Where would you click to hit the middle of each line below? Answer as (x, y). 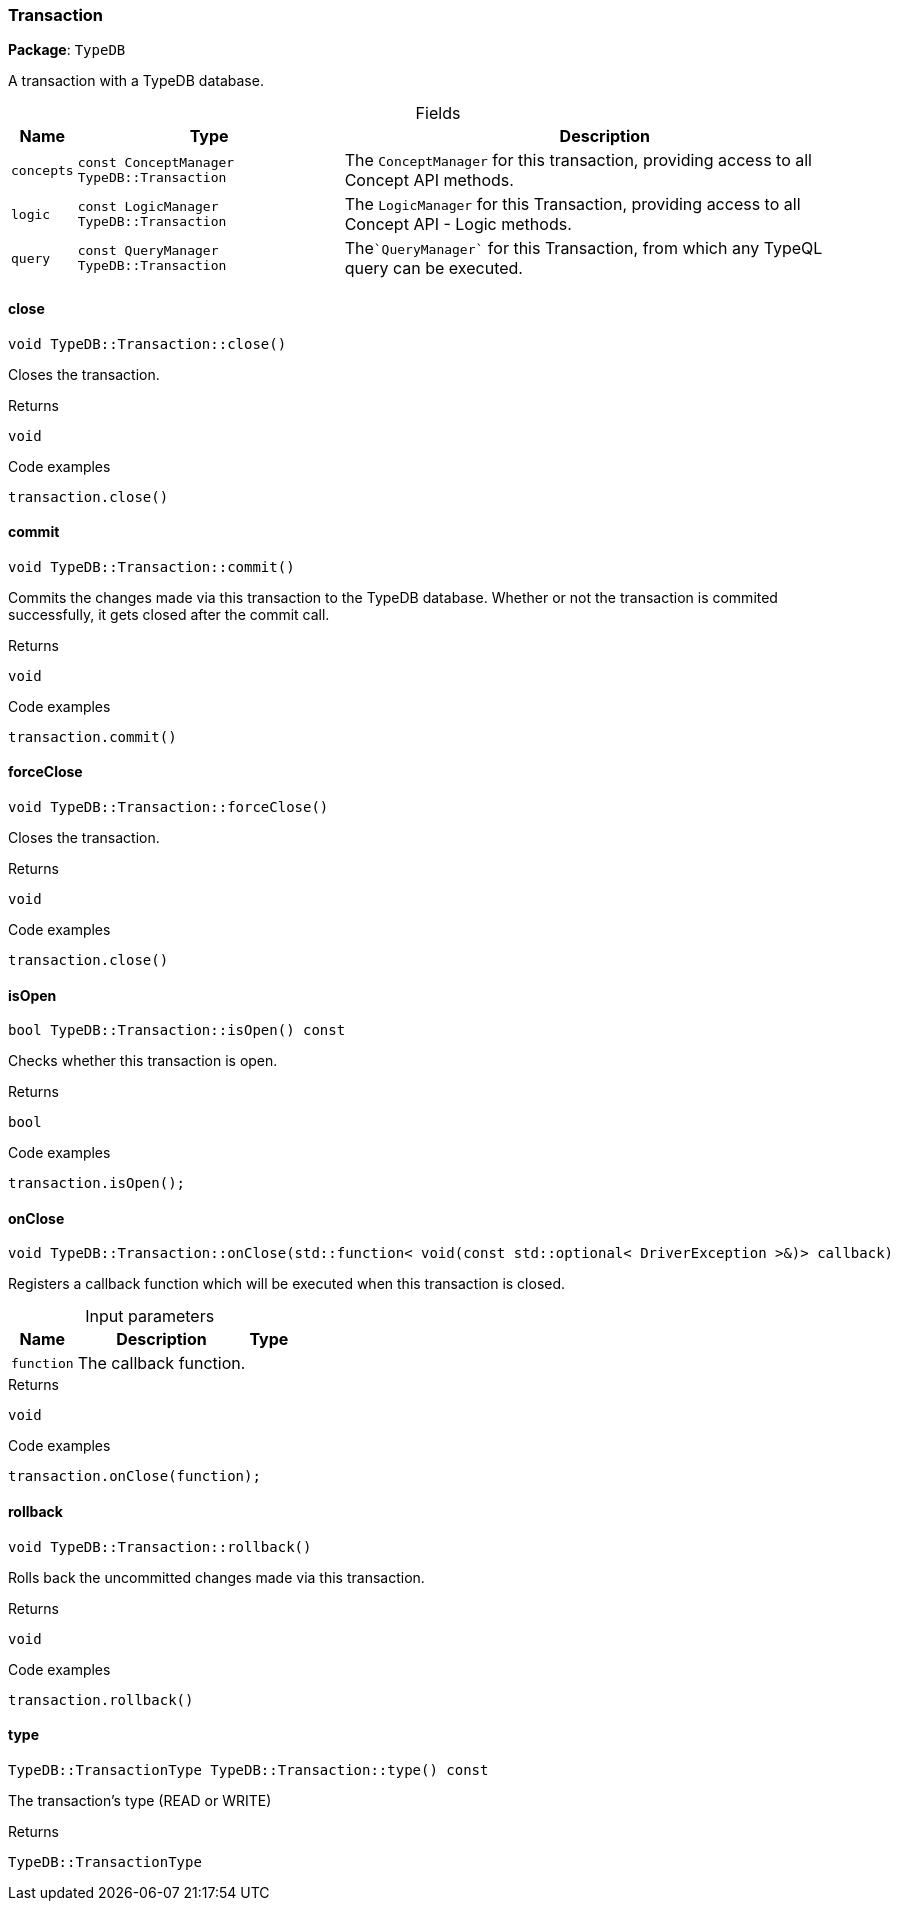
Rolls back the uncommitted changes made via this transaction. (216, 1577)
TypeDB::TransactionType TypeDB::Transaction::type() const (248, 1769)
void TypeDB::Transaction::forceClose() (168, 807)
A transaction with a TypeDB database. (136, 81)
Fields (438, 113)
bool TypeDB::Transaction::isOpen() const (177, 1030)
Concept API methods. (429, 180)
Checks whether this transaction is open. (143, 1061)
